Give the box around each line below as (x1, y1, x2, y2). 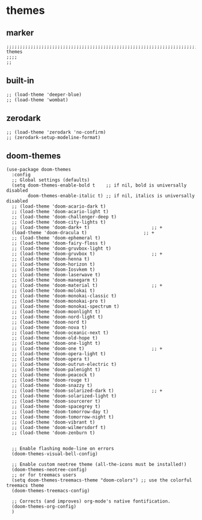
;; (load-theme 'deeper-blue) (6, 91, 82, 97)
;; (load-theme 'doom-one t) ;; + (11, 345, 163, 352)
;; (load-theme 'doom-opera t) (11, 356, 90, 362)
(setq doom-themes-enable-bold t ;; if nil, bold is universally (11, 182, 187, 188)
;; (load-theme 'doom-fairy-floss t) (11, 240, 106, 247)
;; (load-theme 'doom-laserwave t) (11, 272, 101, 278)
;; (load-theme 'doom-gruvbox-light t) (11, 246, 112, 252)
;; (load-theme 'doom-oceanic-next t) (11, 330, 109, 336)
